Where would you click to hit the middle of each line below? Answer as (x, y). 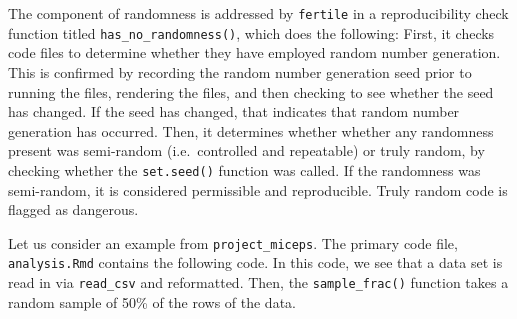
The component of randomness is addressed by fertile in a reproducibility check (258, 13)
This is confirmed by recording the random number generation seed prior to (240, 71)
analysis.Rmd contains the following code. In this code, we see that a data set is (255, 262)
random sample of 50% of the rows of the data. (152, 301)
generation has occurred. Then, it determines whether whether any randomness (251, 130)
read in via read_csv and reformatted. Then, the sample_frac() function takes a (258, 282)
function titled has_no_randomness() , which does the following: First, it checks (251, 32)
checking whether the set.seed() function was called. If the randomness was (244, 169)
